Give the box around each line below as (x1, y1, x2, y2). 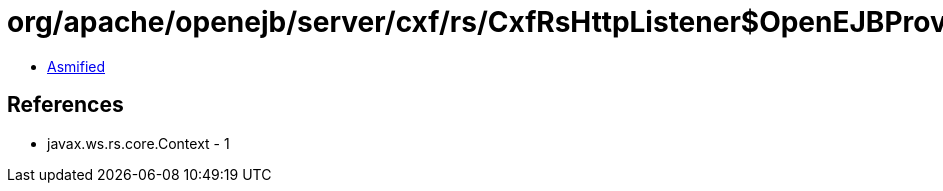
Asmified (47, 57, 106, 75)
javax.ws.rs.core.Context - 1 (47, 134, 230, 152)
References (7, 92, 124, 118)
